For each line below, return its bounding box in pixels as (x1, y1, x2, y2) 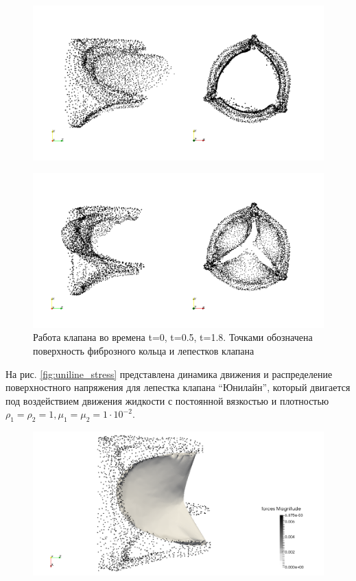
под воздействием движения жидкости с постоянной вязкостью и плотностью (5, 393, 329, 407)
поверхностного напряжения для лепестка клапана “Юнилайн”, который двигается (5, 380, 351, 394)
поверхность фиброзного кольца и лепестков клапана (33, 343, 254, 357)
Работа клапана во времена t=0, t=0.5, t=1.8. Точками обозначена (33, 330, 313, 344)
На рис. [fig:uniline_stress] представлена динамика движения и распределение (5, 366, 333, 381)
